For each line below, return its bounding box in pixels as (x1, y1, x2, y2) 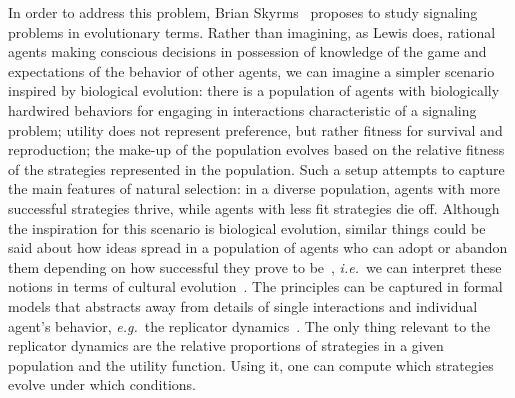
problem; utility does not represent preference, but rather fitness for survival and (8, 119, 503, 140)
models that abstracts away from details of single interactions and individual (8, 295, 478, 316)
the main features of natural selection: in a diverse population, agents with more (8, 178, 501, 199)
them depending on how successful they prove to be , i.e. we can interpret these (8, 256, 502, 277)
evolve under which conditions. (8, 374, 196, 395)
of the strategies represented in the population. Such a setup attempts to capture (8, 158, 505, 179)
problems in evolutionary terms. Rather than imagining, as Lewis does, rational (8, 21, 496, 42)
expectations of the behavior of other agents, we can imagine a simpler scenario (8, 60, 495, 81)
